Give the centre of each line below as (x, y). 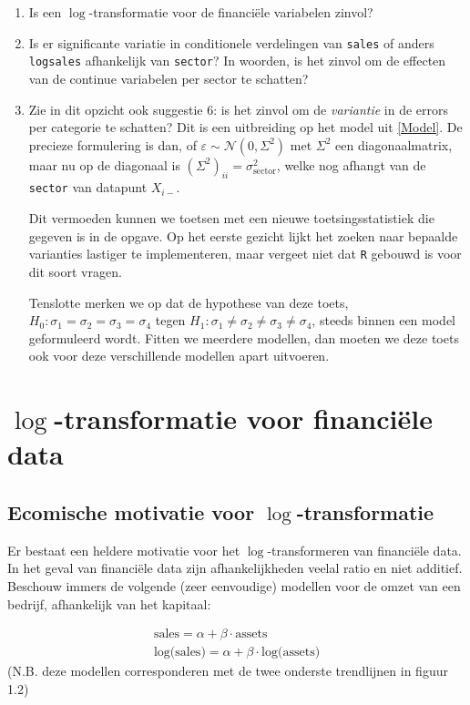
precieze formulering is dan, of (112, 144)
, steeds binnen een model (383, 320)
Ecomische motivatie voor (131, 511)
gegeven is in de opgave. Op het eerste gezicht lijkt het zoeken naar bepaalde (243, 235)
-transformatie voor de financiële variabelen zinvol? (231, 12)
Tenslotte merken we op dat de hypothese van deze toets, (189, 302)
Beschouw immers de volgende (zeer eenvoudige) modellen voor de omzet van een (234, 585)
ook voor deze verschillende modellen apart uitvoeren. (179, 356)
